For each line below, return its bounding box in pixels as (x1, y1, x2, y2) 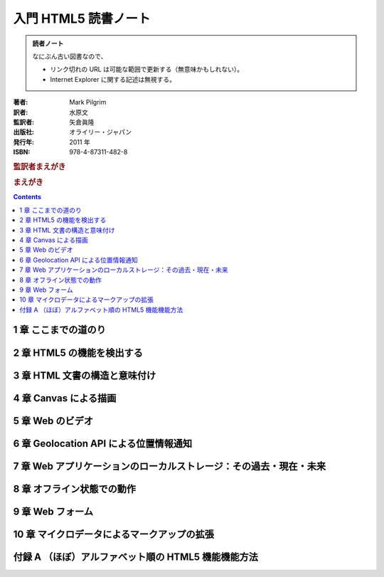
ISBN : (13, 148, 31, 157)
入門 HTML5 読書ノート (13, 11, 151, 26)
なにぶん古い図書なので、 (32, 52, 107, 60)
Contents (13, 193, 42, 201)
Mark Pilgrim (69, 98, 107, 107)
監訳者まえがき (13, 162, 66, 171)
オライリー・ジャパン (69, 128, 132, 137)
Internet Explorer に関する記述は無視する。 (50, 75, 176, 83)
